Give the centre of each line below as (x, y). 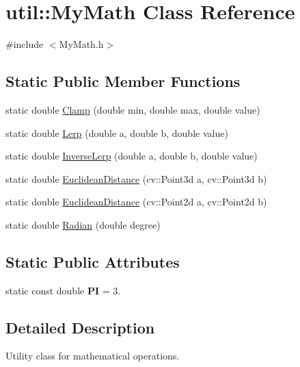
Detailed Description (80, 327)
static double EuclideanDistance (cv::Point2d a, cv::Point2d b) (136, 202)
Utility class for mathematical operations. (93, 356)
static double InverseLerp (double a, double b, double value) (132, 156)
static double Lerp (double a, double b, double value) (117, 132)
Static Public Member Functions (123, 81)
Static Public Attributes (93, 261)
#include (25, 44)
